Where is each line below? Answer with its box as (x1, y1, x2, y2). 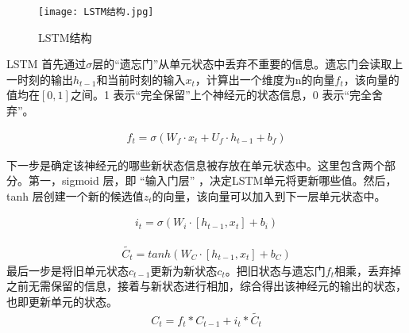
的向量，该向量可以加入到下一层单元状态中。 (152, 187, 386, 204)
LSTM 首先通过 (6, 55, 87, 72)
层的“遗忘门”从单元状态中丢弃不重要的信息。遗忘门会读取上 (92, 55, 403, 72)
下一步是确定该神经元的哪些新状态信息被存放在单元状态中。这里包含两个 (6, 156, 384, 173)
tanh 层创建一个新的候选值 (6, 187, 144, 204)
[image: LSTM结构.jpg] (38, 6, 154, 17)
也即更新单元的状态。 (6, 293, 118, 309)
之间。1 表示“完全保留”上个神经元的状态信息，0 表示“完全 (70, 86, 372, 103)
